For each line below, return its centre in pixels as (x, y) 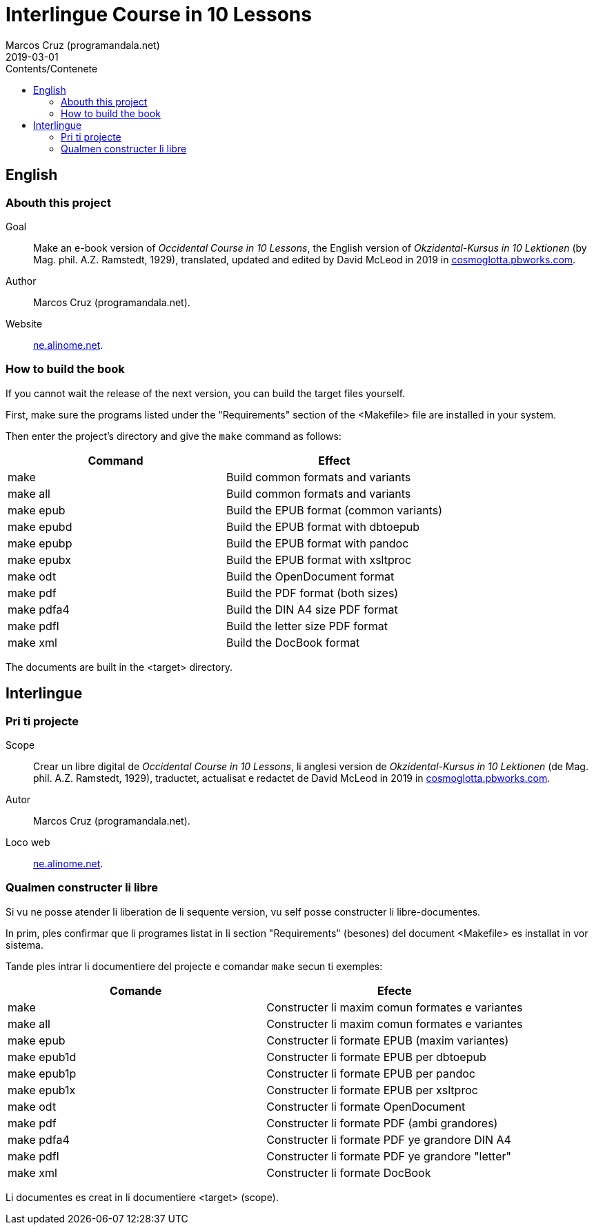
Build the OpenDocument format (310, 576)
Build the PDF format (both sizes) (312, 593)
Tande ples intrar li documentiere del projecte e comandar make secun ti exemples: (194, 966)
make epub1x (42, 1090)
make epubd (40, 526)
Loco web (28, 842)
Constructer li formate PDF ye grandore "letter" (389, 1156)
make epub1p (42, 1073)
